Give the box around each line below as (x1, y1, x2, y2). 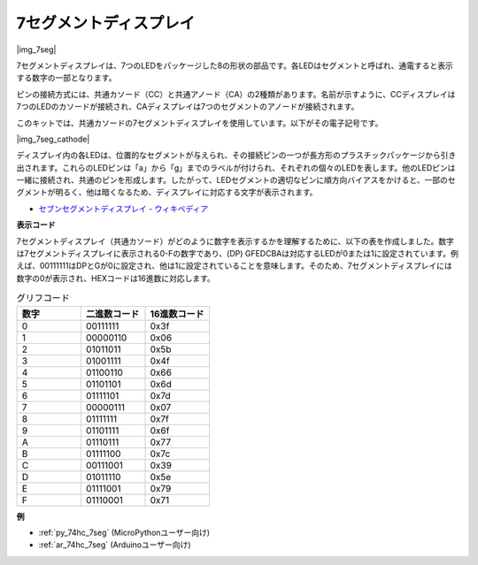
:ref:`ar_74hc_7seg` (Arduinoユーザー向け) (38, 539, 191, 550)
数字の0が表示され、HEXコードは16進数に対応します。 (16, 272, 216, 283)
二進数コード (85, 308, 140, 320)
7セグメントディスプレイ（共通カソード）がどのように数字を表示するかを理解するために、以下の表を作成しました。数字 (16, 235, 455, 247)
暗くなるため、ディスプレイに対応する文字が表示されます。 (101, 187, 318, 198)
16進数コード (150, 308, 204, 320)
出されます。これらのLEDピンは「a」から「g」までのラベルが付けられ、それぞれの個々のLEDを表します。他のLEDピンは (16, 162, 456, 172)
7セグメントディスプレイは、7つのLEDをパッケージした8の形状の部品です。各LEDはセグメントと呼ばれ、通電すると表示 (16, 60, 453, 71)
